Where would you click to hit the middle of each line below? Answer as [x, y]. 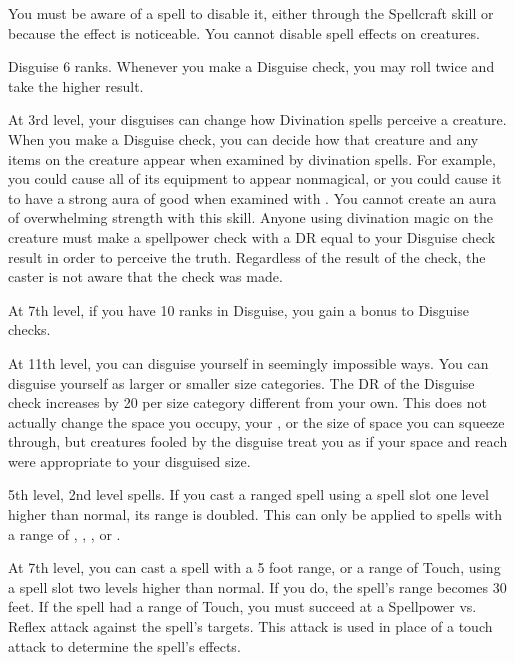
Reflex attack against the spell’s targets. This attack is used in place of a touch [250, 626]
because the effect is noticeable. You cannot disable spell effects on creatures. [244, 32]
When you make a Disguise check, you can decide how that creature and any [243, 138]
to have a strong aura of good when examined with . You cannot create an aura [252, 197]
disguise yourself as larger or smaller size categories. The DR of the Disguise [241, 382]
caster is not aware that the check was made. [145, 276]
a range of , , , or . [64, 533]
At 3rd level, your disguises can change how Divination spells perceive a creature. [257, 119]
